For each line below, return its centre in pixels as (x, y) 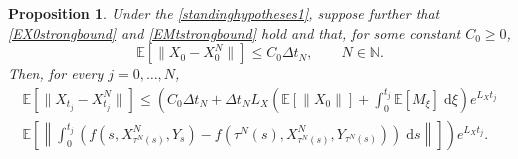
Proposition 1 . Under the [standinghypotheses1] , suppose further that (224, 13)
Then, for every (56, 73)
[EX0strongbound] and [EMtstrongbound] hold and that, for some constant (234, 32)
